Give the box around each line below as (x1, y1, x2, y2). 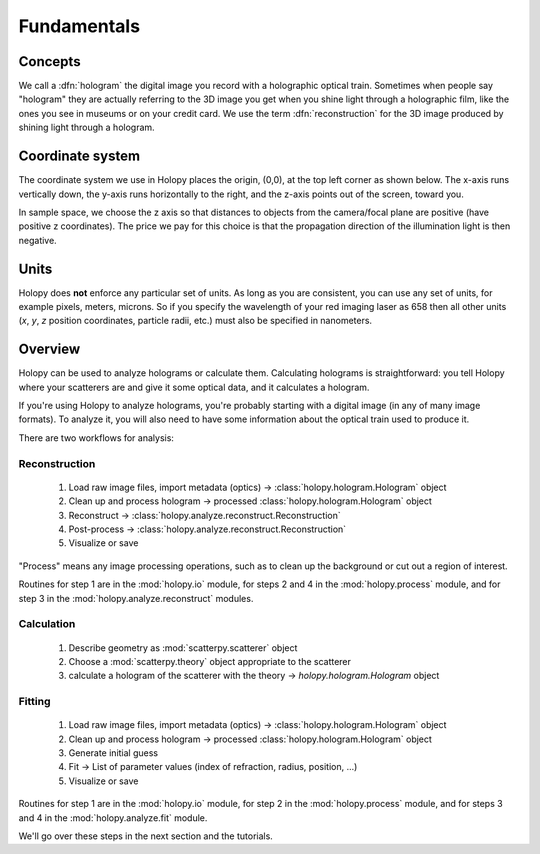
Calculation (18, 617, 76, 631)
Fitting (18, 695, 51, 709)
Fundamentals (18, 15, 140, 37)
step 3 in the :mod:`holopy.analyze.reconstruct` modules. (18, 592, 254, 604)
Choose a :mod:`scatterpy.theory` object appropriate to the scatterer (68, 655, 352, 667)
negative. (18, 234, 57, 246)
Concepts (18, 53, 81, 70)
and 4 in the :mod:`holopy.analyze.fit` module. (18, 811, 208, 824)
